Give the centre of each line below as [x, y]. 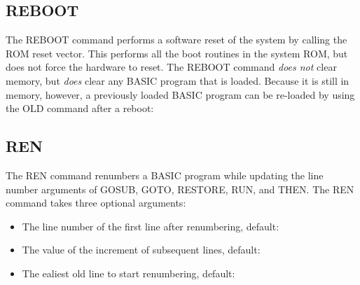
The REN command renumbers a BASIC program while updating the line [165, 175]
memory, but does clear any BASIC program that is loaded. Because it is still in [178, 80]
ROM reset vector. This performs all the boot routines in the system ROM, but [177, 53]
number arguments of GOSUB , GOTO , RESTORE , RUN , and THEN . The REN [180, 189]
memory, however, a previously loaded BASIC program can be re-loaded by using [180, 94]
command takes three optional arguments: [96, 203]
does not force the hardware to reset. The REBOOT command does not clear [171, 67]
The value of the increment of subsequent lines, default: [141, 250]
